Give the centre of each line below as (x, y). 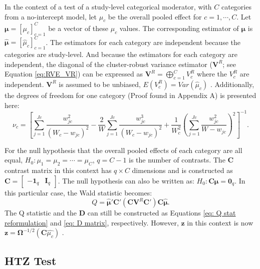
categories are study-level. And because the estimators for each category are (121, 54)
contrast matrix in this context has (58, 170)
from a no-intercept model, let (51, 16)
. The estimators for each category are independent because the (143, 42)
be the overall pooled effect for (155, 16)
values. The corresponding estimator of (179, 28)
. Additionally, (232, 84)
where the (212, 74)
